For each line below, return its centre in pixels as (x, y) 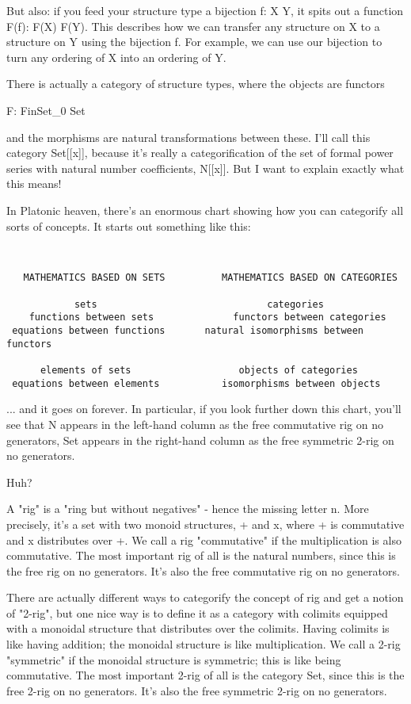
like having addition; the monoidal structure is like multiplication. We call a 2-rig (204, 644)
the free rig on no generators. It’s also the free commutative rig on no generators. (203, 570)
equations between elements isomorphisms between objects (196, 383)
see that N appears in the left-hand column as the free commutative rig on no (195, 424)
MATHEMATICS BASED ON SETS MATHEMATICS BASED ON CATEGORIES (210, 278)
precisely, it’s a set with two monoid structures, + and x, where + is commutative (205, 524)
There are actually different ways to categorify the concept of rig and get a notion (205, 597)
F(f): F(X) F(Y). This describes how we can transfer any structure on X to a (193, 26)
